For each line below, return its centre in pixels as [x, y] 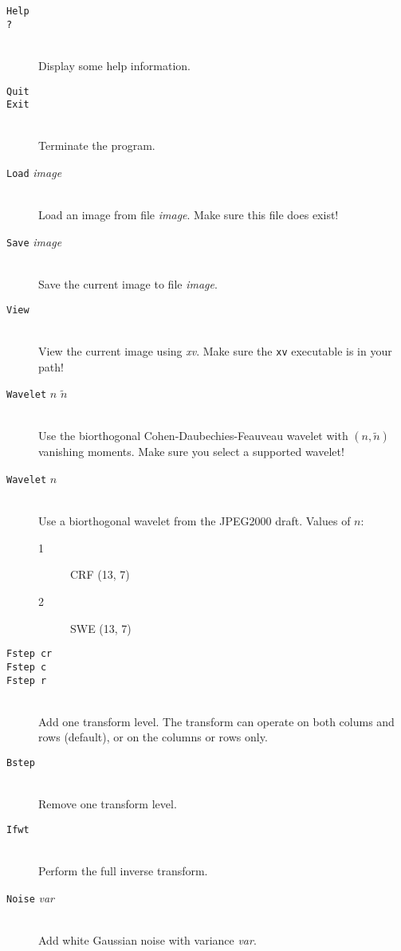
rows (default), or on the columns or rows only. [153, 737]
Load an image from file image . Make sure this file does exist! [189, 215]
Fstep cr [29, 654]
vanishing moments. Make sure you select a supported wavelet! [191, 452]
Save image [34, 241]
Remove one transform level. [108, 804]
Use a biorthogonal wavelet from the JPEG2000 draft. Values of [195, 521]
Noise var [30, 897]
